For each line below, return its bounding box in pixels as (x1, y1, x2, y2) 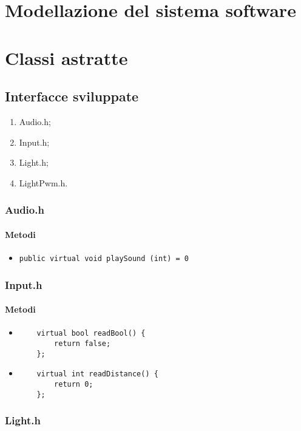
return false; (54, 339, 111, 348)
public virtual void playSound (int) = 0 (19, 254, 189, 263)
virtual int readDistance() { (36, 370, 158, 379)
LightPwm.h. (19, 176, 68, 189)
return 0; (54, 379, 93, 389)
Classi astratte (5, 45, 128, 70)
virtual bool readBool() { (36, 329, 146, 338)
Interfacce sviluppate (5, 87, 139, 106)
